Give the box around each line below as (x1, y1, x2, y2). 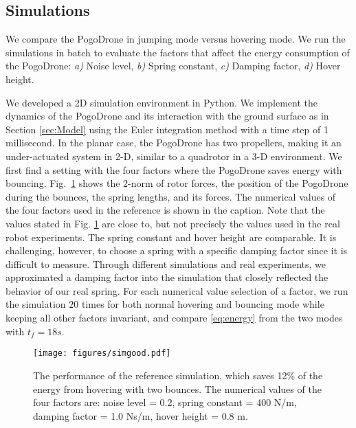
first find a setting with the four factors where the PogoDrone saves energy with (5, 162, 342, 177)
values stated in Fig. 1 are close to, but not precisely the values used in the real (5, 216, 340, 230)
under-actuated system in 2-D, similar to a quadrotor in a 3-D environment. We (5, 148, 342, 163)
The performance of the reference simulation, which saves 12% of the (33, 368, 323, 382)
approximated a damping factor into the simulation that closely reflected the (5, 270, 329, 284)
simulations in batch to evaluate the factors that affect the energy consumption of (5, 45, 350, 59)
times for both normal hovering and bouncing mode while (81, 297, 324, 311)
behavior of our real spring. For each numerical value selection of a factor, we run (5, 283, 348, 297)
